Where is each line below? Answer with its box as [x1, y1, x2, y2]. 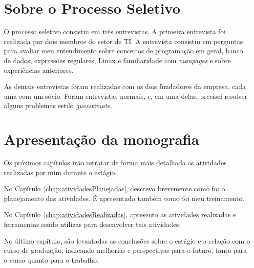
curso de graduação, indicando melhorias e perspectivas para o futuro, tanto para [4, 245, 247, 255]
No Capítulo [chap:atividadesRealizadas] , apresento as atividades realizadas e [4, 209, 236, 220]
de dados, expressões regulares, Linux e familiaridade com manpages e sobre [4, 55, 231, 65]
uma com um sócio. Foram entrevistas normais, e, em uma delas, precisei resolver [4, 90, 248, 101]
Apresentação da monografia [4, 129, 199, 149]
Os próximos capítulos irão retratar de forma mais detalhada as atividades [4, 157, 227, 167]
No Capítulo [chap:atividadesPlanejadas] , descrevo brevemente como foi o [4, 183, 225, 194]
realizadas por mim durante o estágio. [4, 167, 117, 177]
